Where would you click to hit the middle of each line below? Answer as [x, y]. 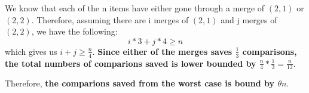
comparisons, [270, 51]
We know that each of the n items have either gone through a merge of [135, 8]
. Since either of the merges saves [162, 51]
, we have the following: [74, 31]
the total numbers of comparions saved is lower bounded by [131, 63]
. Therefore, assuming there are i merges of [110, 19]
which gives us [31, 51]
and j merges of [249, 19]
